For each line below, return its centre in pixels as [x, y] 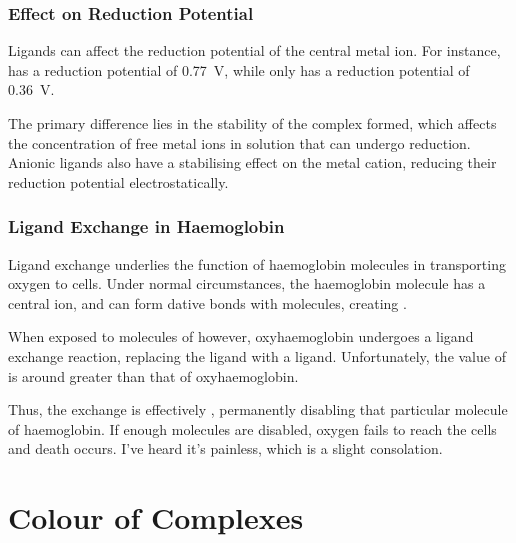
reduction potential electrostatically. [118, 181]
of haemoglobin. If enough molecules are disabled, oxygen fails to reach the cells [252, 428]
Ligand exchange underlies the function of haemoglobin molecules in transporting [257, 263]
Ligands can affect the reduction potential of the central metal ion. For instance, [254, 50]
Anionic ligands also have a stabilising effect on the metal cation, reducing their [252, 162]
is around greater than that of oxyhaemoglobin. [153, 375]
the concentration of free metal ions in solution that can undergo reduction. [239, 142]
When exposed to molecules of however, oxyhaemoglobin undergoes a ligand [241, 336]
